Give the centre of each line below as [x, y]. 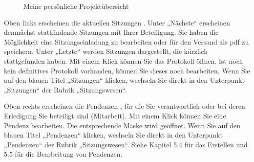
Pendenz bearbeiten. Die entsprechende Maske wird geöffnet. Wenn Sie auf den [122, 125]
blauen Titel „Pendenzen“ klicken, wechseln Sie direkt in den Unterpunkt [113, 135]
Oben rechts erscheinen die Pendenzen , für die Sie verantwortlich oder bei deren [125, 106]
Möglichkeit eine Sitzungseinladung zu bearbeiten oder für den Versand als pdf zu [127, 41]
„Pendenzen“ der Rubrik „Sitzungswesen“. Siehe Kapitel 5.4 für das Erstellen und [126, 144]
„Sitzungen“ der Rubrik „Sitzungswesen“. [65, 89]
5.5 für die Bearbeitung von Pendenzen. [63, 154]
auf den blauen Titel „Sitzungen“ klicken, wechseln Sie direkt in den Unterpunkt [124, 80]
